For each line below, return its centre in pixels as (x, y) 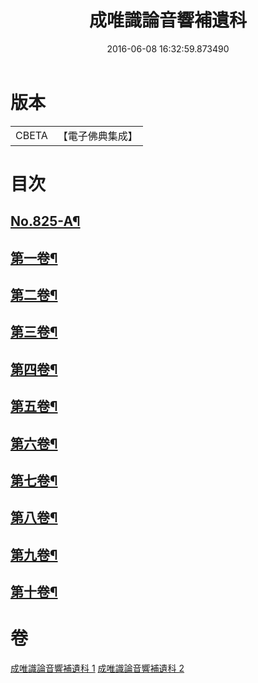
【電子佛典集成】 (97, 136)
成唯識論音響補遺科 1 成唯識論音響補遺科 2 (97, 668)
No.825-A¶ (45, 221)
